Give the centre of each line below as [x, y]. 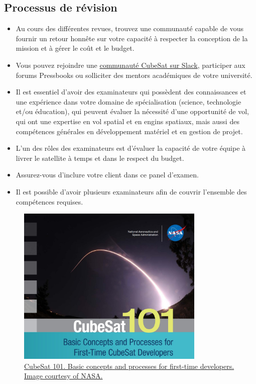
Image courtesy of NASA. [63, 376]
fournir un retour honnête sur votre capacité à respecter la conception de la [132, 38]
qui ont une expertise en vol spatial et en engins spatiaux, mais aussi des [127, 121]
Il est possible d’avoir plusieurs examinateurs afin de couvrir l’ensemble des [131, 191]
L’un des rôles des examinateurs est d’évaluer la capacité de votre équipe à [131, 148]
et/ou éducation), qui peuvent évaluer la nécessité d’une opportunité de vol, [132, 111]
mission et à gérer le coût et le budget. [75, 48]
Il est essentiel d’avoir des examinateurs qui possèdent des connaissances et [131, 92]
